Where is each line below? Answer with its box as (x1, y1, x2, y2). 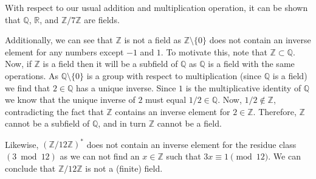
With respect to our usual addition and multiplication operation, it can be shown (5, 1, 308, 13)
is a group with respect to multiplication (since (86, 69, 262, 82)
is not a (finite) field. (85, 161, 163, 174)
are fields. (84, 13, 120, 26)
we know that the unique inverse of (5, 93, 136, 106)
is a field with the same (208, 57, 295, 70)
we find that (5, 81, 50, 94)
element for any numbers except (5, 45, 124, 58)
